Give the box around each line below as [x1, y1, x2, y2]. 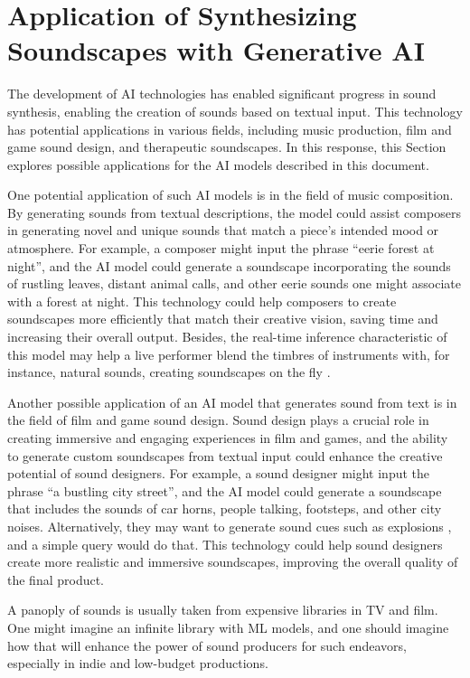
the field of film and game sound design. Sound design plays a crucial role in [7, 410, 429, 429]
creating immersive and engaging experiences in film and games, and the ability [7, 428, 448, 447]
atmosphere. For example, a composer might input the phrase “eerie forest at [7, 239, 435, 258]
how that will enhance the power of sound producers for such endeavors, [7, 636, 407, 654]
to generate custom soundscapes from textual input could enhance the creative [7, 446, 443, 465]
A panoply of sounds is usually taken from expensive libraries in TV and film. [7, 600, 438, 619]
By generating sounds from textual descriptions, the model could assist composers [7, 202, 461, 221]
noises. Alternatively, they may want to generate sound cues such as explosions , [7, 516, 452, 535]
